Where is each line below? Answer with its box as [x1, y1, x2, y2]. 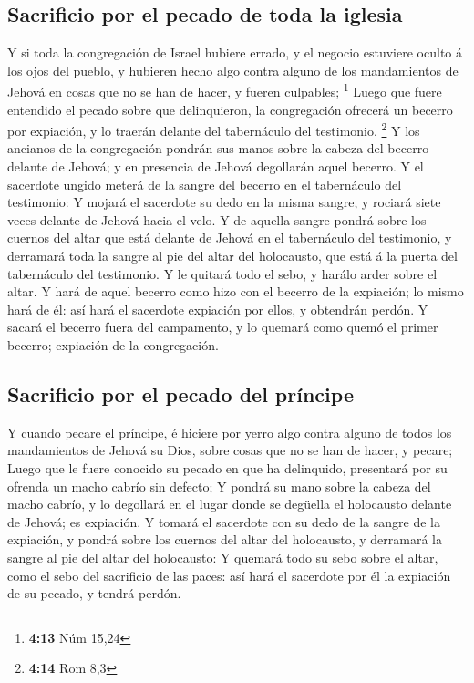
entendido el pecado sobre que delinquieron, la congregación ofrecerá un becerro [7, 99, 453, 119]
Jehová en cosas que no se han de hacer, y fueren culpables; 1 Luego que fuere [7, 79, 442, 101]
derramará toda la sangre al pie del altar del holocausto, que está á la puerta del [7, 246, 458, 265]
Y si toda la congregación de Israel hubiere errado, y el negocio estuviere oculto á [7, 43, 462, 62]
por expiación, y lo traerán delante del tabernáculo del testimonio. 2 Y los [7, 119, 420, 140]
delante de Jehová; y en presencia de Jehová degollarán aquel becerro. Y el [7, 157, 424, 176]
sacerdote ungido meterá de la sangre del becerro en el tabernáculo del [7, 174, 402, 193]
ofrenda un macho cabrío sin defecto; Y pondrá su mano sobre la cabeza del [7, 476, 431, 495]
